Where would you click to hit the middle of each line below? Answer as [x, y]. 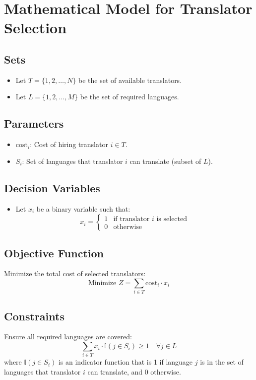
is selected [172, 219]
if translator [131, 219]
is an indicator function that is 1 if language [126, 362]
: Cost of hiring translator [69, 144]
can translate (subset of [165, 161]
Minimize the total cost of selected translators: [75, 273]
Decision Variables [52, 188]
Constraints [34, 316]
